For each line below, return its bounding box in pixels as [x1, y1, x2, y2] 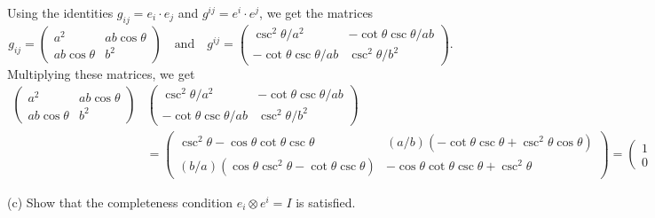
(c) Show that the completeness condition [7, 193, 233, 212]
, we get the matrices [259, 4, 374, 21]
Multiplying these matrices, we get [7, 64, 195, 82]
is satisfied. [296, 193, 356, 212]
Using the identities [7, 4, 114, 21]
